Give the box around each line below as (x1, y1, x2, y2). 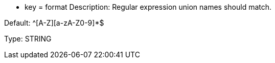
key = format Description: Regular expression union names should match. (25, 3, 272, 11)
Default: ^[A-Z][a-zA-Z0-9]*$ (4, 18, 104, 27)
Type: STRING (4, 34, 52, 43)
